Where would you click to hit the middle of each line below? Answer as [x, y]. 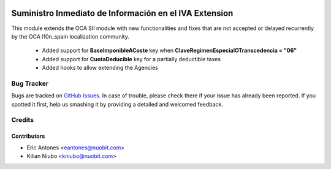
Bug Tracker [30, 83]
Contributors [28, 136]
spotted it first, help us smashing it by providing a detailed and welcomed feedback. [117, 104]
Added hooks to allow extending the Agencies [100, 68]
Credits [22, 120]
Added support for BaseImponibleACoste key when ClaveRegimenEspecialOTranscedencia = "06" [169, 51]
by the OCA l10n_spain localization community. [70, 36]
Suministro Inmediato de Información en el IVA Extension [122, 13]
